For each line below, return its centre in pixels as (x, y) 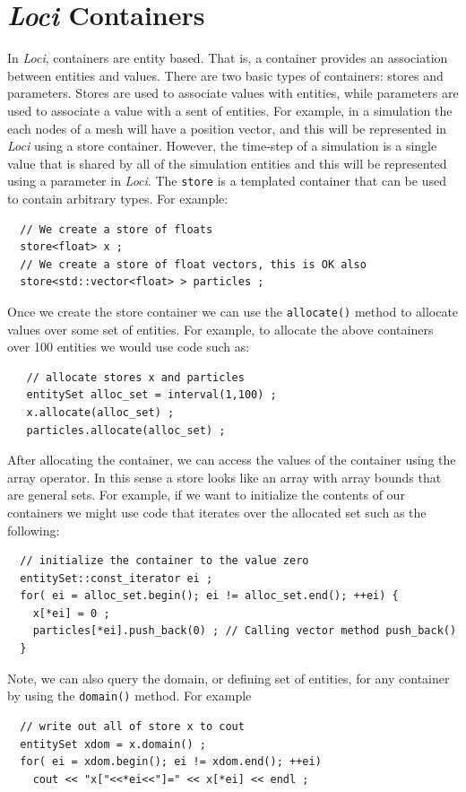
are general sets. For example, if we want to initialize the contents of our (206, 495)
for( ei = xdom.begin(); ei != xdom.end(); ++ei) (171, 762)
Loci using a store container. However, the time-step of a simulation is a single (222, 146)
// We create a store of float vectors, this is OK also (193, 264)
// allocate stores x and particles (135, 377)
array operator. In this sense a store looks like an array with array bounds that (224, 477)
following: (34, 530)
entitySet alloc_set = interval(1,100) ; (151, 395)
